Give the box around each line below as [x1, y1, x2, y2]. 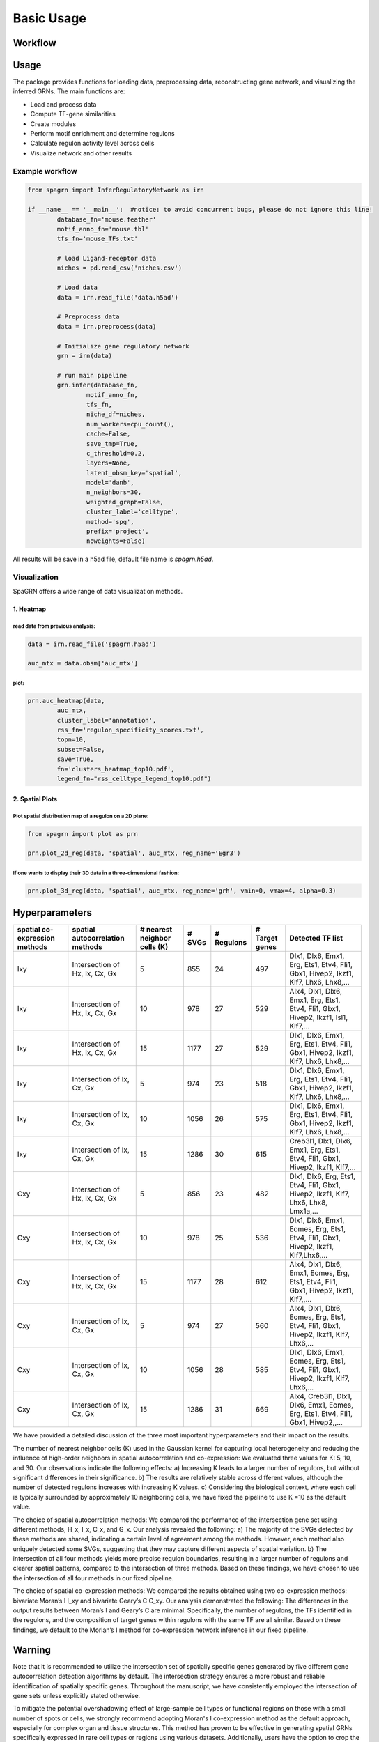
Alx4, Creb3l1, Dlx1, [289, 1392, 353, 1401]
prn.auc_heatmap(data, [27, 697, 105, 704]
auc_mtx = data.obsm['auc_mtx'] [27, 659, 139, 668]
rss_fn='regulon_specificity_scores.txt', [56, 726, 205, 734]
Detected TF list [289, 934, 343, 943]
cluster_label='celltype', [86, 508, 179, 516]
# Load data [56, 284, 98, 292]
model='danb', [86, 479, 135, 487]
